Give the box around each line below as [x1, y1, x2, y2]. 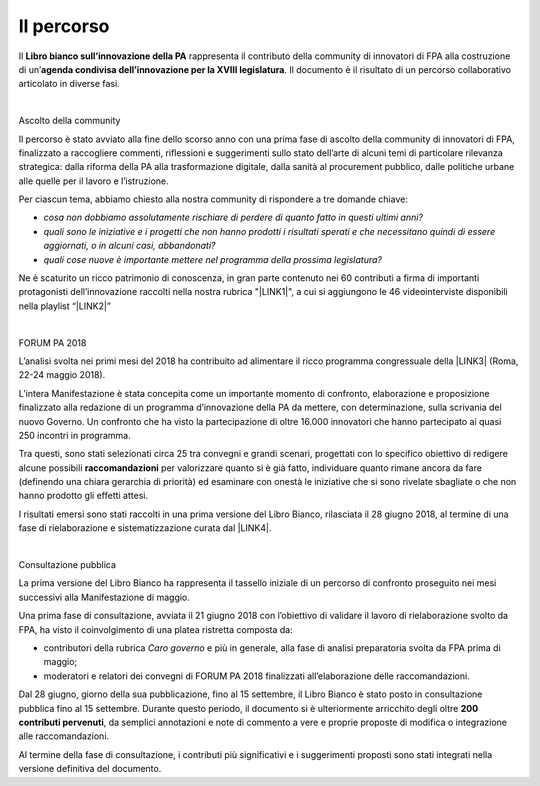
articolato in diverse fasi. [18, 78, 120, 90]
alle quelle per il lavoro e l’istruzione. [18, 175, 169, 187]
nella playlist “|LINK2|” [18, 300, 112, 312]
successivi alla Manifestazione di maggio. [18, 591, 190, 603]
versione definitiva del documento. [18, 763, 162, 775]
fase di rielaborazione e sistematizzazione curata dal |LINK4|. [18, 522, 272, 534]
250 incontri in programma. [18, 429, 131, 441]
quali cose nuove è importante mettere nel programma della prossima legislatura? [43, 253, 383, 265]
